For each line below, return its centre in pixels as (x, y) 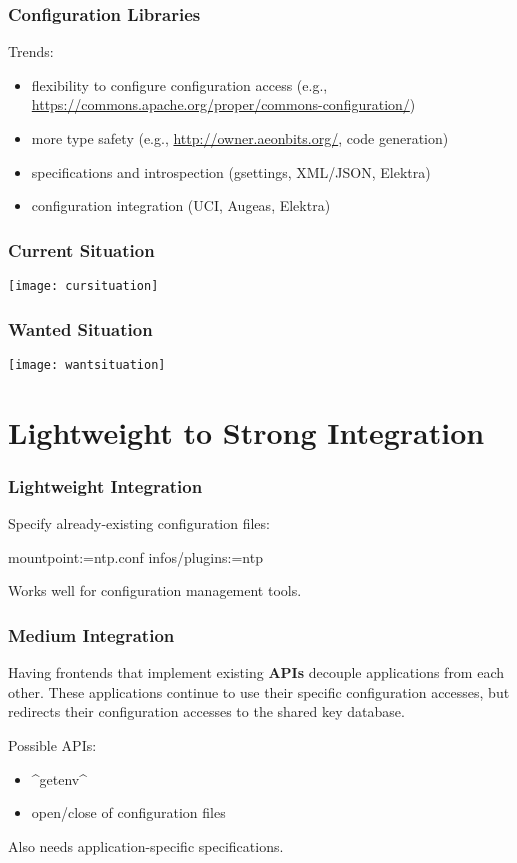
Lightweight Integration (105, 485)
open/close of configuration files (128, 812)
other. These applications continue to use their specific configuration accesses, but (259, 691)
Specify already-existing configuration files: (139, 523)
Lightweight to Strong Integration (246, 431)
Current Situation (81, 249)
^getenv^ (59, 778)
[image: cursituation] (83, 286)
